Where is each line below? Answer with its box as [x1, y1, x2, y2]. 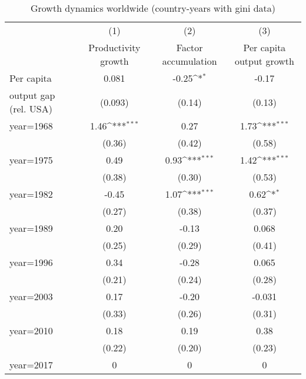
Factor [176, 41, 203, 54]
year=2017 [9, 358, 53, 371]
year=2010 [9, 324, 53, 337]
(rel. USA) [9, 102, 52, 115]
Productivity [88, 41, 141, 54]
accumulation [162, 54, 217, 68]
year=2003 [9, 290, 53, 303]
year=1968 [9, 119, 53, 132]
